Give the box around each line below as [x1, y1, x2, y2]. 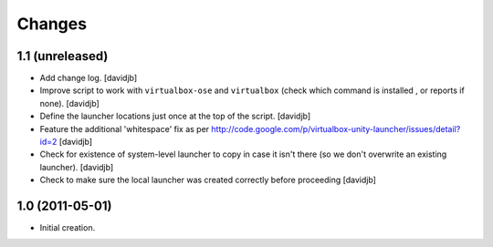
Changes [16, 14, 87, 34]
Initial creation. [39, 222, 96, 233]
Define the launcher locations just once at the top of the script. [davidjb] [39, 110, 311, 122]
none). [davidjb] [39, 98, 100, 108]
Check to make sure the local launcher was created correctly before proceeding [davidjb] [39, 174, 376, 186]
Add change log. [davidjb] [39, 73, 138, 84]
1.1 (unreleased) [16, 48, 109, 64]
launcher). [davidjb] [39, 161, 114, 172]
